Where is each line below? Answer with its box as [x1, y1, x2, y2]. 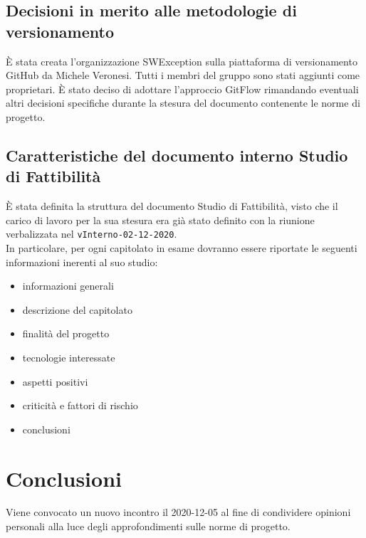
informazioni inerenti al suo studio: [6, 254, 158, 269]
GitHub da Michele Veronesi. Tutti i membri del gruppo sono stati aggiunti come [6, 68, 360, 83]
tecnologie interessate [22, 349, 115, 364]
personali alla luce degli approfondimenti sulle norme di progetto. [6, 519, 291, 534]
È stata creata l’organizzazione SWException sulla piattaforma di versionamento [6, 53, 357, 68]
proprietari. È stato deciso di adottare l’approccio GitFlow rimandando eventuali [6, 81, 359, 96]
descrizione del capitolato [22, 302, 132, 317]
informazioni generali [22, 278, 114, 293]
